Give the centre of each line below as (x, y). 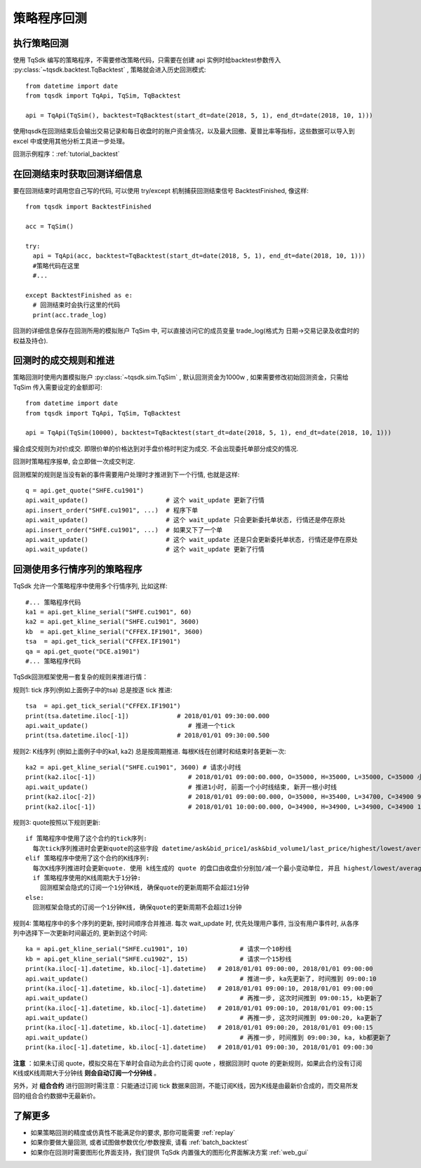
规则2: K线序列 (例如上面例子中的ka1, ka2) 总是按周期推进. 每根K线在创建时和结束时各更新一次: (150, 751)
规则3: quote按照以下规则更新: (57, 823)
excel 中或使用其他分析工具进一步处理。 (71, 141)
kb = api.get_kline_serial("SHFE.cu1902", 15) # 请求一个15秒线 (159, 959)
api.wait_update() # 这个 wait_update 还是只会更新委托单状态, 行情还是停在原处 (192, 539)
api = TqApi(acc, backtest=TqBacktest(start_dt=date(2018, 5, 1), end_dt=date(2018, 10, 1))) (199, 256)
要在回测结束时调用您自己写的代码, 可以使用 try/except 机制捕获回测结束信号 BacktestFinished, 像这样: (161, 191)
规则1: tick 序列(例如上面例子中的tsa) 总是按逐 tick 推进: (93, 690)
